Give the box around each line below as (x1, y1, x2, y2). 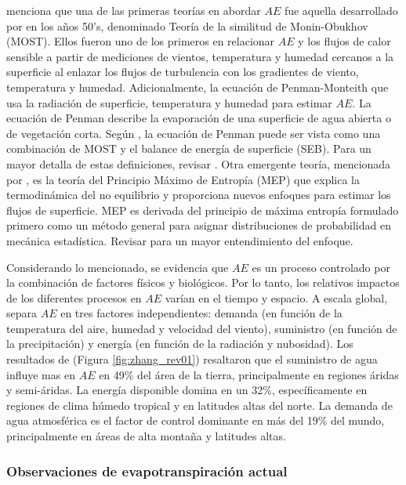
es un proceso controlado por (252, 259, 390, 275)
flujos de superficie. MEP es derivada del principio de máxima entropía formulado (6, 201, 399, 218)
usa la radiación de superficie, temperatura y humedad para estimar (6, 94, 332, 110)
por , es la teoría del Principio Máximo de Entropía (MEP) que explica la (6, 171, 360, 187)
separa (6, 305, 38, 321)
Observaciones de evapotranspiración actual (6, 461, 288, 480)
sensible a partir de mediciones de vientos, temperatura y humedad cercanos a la (6, 48, 394, 64)
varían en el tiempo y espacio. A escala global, (165, 289, 388, 306)
